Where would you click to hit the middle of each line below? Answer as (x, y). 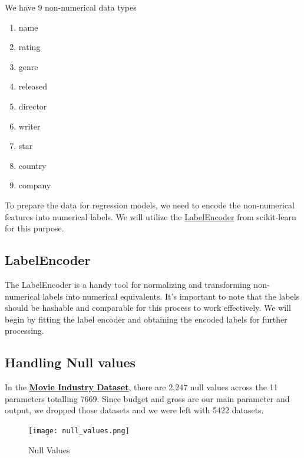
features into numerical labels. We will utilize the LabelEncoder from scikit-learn (151, 216)
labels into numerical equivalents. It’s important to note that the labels (171, 296)
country (32, 165)
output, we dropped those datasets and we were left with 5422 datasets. (134, 410)
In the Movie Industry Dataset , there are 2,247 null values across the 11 (141, 387)
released (33, 86)
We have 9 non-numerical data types (71, 7)
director (33, 106)
